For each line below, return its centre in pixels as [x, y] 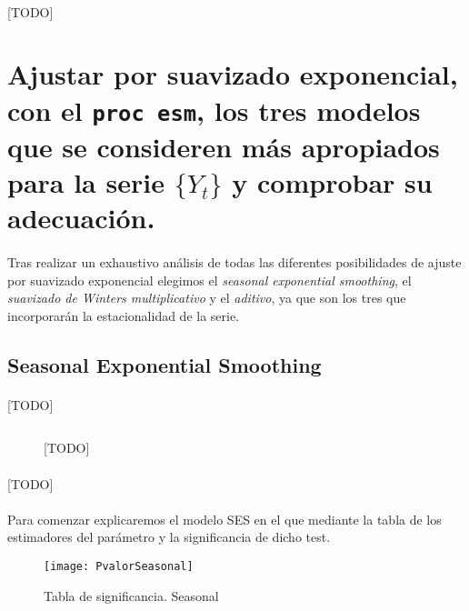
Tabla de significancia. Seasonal [131, 595]
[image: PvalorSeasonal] [119, 566]
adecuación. [81, 218]
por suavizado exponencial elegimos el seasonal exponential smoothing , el [210, 280]
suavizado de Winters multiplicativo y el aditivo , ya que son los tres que [207, 298]
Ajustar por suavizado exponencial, [233, 74]
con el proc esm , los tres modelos [214, 110]
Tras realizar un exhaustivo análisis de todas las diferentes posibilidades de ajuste [234, 262]
